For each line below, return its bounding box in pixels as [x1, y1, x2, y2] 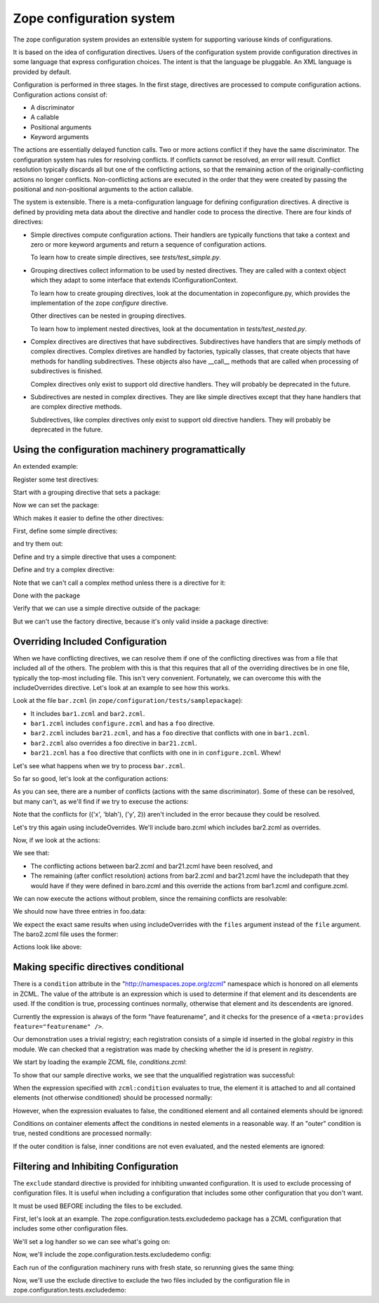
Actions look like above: [13, 942, 82, 952]
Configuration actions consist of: [13, 90, 108, 98]
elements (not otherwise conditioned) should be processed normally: [13, 1094, 213, 1102]
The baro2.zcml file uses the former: [13, 930, 119, 938]
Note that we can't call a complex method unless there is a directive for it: [13, 578, 226, 587]
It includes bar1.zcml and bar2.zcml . [30, 709, 145, 718]
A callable [30, 113, 60, 122]
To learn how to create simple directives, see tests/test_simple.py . [30, 253, 221, 261]
